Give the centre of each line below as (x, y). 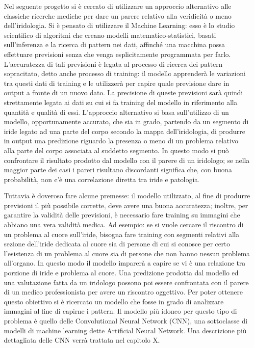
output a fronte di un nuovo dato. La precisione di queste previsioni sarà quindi (124, 93)
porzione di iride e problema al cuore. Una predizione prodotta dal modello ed (121, 273)
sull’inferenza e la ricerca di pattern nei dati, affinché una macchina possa (114, 44)
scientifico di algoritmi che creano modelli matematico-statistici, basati (110, 35)
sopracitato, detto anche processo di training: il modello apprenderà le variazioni (125, 73)
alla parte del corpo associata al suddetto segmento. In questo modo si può (116, 150)
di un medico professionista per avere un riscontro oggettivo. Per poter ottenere (123, 292)
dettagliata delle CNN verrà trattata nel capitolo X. (82, 340)
